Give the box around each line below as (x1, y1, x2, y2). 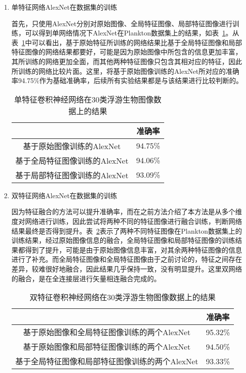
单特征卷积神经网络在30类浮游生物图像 (14, 93, 154, 105)
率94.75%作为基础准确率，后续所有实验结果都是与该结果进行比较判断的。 (11, 75, 243, 85)
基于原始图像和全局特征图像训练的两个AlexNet (23, 326, 191, 338)
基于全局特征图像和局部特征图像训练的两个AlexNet (15, 356, 199, 367)
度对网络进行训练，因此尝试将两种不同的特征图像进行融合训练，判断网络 (11, 216, 242, 226)
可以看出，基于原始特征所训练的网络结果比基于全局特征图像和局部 (31, 37, 242, 47)
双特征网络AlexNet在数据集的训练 (11, 190, 117, 200)
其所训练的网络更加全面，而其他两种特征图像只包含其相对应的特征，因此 (11, 56, 242, 66)
